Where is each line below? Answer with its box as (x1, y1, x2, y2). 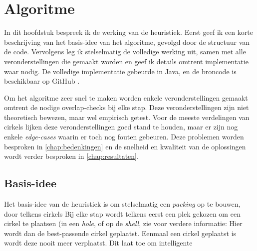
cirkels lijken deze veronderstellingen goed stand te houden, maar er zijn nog (4, 122, 238, 132)
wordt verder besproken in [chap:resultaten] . (4, 151, 139, 161)
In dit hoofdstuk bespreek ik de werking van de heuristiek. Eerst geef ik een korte (4, 27, 253, 37)
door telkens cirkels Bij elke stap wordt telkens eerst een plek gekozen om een (4, 208, 241, 219)
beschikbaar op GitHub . (4, 76, 80, 86)
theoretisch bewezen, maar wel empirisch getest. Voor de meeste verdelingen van (4, 112, 250, 122)
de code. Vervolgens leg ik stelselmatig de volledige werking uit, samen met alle (4, 46, 246, 57)
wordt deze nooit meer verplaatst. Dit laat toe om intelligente (4, 238, 193, 248)
